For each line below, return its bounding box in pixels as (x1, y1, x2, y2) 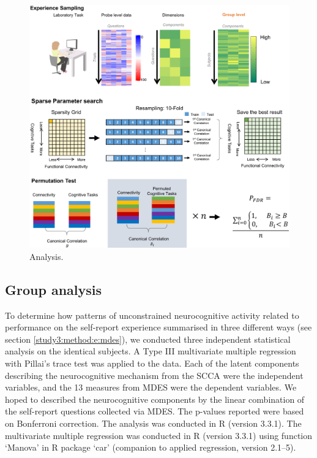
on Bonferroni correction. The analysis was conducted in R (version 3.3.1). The (5, 416, 302, 429)
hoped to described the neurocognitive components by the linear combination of (5, 392, 305, 405)
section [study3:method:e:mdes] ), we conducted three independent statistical (5, 332, 291, 345)
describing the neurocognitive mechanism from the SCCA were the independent (5, 368, 304, 381)
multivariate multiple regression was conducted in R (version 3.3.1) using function (5, 429, 313, 441)
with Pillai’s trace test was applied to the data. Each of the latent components (5, 357, 299, 370)
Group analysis (5, 280, 102, 299)
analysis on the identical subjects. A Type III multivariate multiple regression (5, 345, 296, 357)
